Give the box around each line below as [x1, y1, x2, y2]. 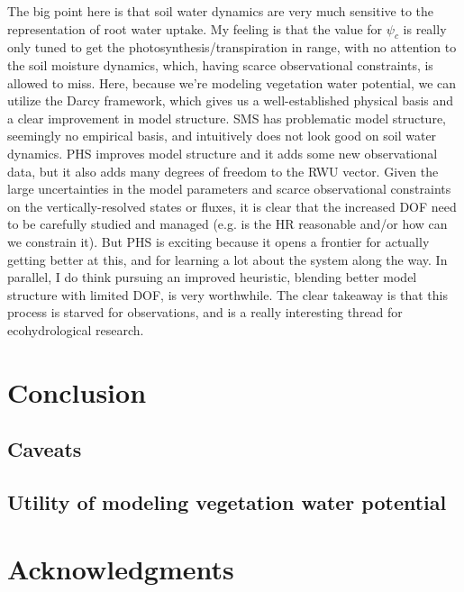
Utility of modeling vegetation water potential [7, 488, 447, 516]
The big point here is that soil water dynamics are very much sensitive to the [7, 2, 433, 20]
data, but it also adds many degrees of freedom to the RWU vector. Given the [7, 161, 439, 180]
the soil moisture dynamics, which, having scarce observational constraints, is [7, 55, 433, 74]
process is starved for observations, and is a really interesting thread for [7, 303, 403, 322]
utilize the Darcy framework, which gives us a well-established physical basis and [7, 91, 454, 110]
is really [403, 19, 447, 38]
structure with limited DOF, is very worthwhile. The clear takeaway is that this [7, 285, 448, 304]
